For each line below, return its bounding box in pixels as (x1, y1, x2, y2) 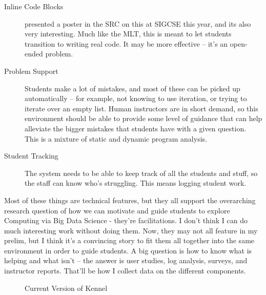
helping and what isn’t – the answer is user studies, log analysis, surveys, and (4, 255, 248, 266)
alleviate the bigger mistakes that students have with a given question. (25, 123, 247, 133)
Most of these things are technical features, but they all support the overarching (4, 194, 256, 205)
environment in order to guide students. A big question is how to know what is (4, 245, 252, 255)
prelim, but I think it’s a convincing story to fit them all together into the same (4, 235, 255, 246)
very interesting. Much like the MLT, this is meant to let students (25, 28, 232, 39)
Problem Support (4, 65, 58, 76)
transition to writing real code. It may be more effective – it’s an (25, 38, 228, 49)
